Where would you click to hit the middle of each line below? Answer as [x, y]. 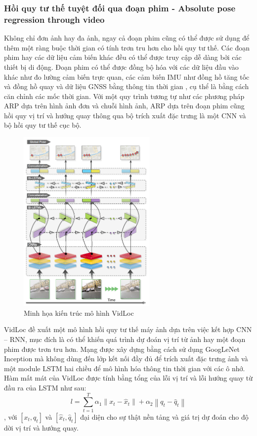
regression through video [54, 19]
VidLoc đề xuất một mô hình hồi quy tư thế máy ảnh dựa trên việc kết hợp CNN [128, 329]
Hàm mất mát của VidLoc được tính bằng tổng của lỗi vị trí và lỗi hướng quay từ [128, 378]
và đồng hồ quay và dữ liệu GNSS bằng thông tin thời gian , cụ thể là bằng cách [127, 86]
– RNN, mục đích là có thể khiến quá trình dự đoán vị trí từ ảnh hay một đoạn [125, 339]
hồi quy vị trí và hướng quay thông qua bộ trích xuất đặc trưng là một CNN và [125, 115]
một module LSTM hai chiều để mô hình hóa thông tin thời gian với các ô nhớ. [125, 368]
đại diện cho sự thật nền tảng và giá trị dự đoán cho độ [164, 416]
